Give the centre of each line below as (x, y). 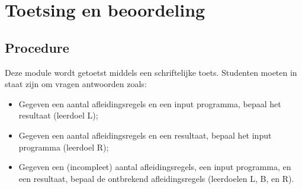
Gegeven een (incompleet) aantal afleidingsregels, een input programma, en (155, 167)
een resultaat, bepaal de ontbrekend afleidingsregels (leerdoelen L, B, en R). (156, 178)
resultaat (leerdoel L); (58, 115)
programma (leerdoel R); (64, 147)
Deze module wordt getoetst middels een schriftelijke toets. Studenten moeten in (151, 72)
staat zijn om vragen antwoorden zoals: (76, 84)
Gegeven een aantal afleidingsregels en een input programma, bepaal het (150, 103)
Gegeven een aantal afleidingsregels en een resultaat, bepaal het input (145, 135)
